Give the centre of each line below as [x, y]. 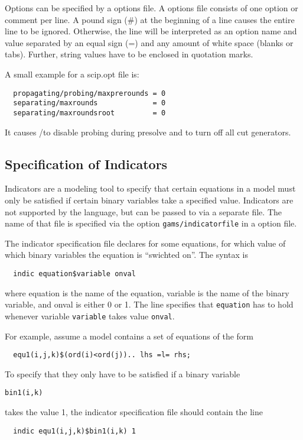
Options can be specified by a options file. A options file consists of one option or [151, 8]
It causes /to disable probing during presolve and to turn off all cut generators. [148, 132]
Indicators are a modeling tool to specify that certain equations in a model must [150, 188]
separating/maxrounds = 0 [89, 103]
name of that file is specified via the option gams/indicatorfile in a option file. [151, 223]
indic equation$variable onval [74, 274]
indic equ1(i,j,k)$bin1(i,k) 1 [74, 431]
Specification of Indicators [86, 164]
